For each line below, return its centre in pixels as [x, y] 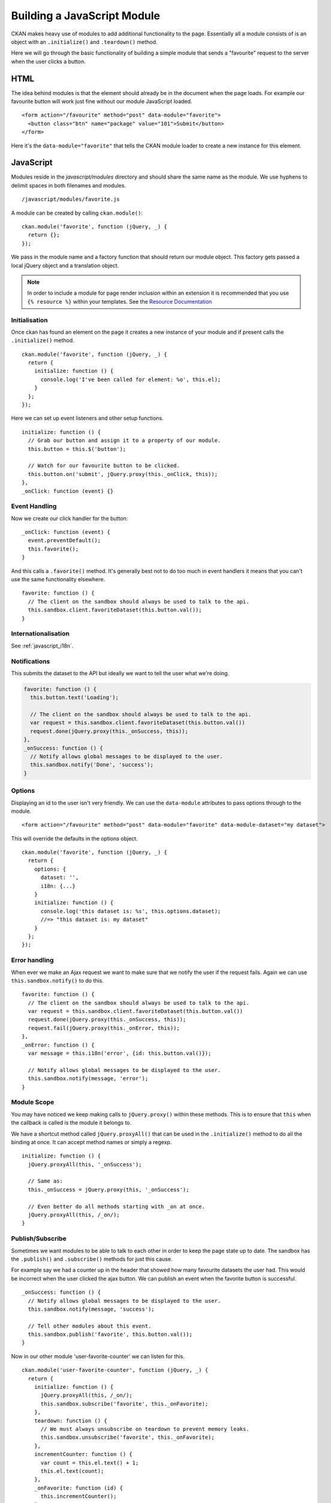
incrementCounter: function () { [83, 1454]
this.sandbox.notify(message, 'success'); [91, 1309]
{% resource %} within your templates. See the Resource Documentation [120, 301]
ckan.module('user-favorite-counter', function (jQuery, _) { [115, 1370]
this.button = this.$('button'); [77, 449]
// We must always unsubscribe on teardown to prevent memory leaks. [145, 1429]
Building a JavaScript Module [85, 16]
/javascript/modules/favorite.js [71, 199]
